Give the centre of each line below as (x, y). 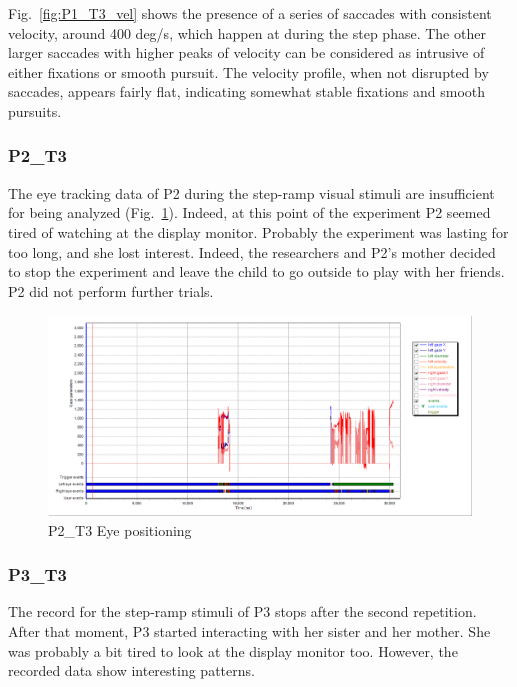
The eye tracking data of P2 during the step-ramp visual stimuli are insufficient (251, 192)
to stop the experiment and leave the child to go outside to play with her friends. (256, 271)
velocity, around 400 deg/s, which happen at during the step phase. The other (247, 32)
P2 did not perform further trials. (111, 290)
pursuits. (35, 110)
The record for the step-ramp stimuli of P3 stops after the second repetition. (242, 611)
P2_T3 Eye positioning (120, 529)
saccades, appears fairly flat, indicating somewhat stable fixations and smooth (247, 91)
